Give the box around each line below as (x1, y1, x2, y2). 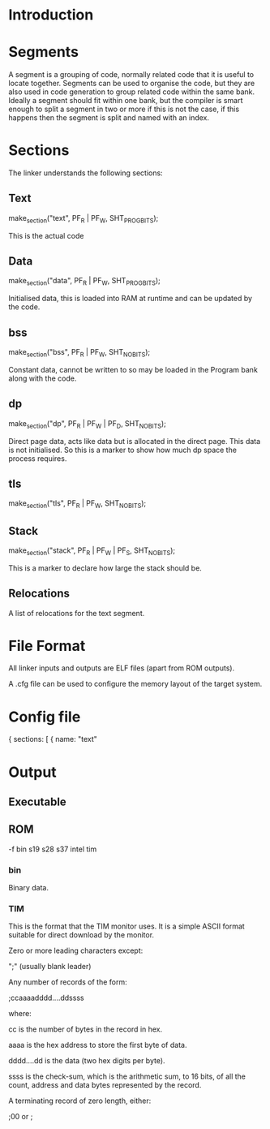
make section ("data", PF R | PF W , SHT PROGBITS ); (8, 276, 161, 287)
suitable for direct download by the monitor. (8, 930, 155, 940)
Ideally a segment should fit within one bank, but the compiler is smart (8, 96, 243, 106)
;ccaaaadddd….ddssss (8, 993, 84, 1003)
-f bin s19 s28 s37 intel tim (8, 844, 97, 854)
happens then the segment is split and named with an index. (8, 113, 209, 123)
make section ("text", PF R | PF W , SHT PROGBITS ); (8, 213, 159, 225)
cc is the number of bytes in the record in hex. (8, 1024, 163, 1034)
